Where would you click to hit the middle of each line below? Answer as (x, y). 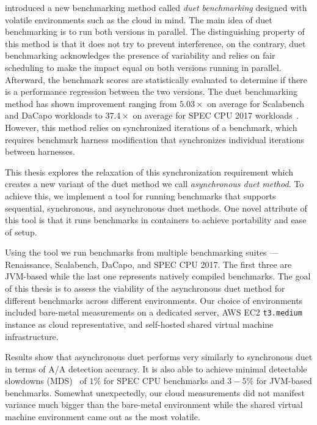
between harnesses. (40, 151)
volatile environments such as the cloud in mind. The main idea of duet (139, 19)
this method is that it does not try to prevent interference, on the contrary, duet (155, 43)
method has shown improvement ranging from (91, 103)
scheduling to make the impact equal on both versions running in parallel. (143, 67)
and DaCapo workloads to (54, 115)
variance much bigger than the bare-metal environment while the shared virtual (154, 405)
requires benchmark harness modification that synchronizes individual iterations (155, 139)
